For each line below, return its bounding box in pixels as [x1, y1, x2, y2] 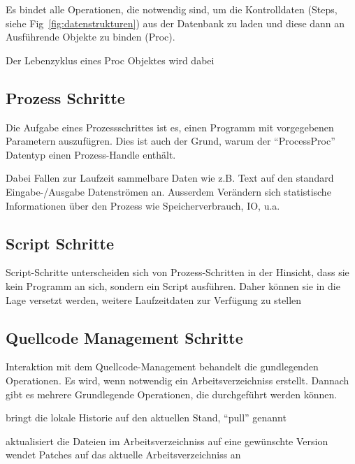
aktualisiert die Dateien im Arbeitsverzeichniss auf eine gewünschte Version [6, 433, 328, 448]
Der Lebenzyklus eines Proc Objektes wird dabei [6, 52, 215, 67]
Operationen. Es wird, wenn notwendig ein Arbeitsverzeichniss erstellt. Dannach [6, 372, 349, 387]
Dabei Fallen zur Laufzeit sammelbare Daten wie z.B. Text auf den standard [6, 171, 334, 185]
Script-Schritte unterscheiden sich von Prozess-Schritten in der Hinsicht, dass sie [6, 265, 349, 280]
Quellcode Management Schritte [6, 326, 243, 348]
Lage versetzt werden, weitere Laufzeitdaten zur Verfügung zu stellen [6, 292, 302, 307]
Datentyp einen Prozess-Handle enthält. [6, 147, 176, 161]
